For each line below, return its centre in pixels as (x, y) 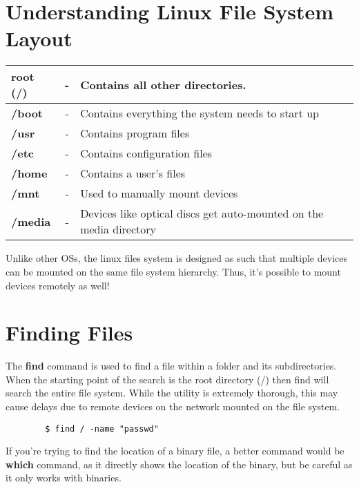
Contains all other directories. (163, 84)
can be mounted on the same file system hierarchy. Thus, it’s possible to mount (173, 271)
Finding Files (69, 333)
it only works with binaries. (64, 478)
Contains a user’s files (133, 173)
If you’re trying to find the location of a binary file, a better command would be (175, 451)
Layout (39, 38)
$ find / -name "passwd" (102, 429)
